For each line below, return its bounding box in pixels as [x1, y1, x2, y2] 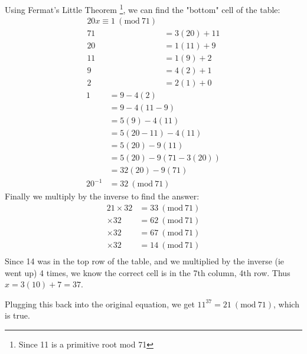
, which [273, 297, 299, 310]
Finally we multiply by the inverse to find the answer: [5, 190, 200, 202]
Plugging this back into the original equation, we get [5, 297, 195, 310]
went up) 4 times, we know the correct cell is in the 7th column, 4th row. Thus [5, 266, 290, 278]
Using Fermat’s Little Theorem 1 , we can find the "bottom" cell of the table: [5, 2, 280, 15]
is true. [5, 309, 30, 322]
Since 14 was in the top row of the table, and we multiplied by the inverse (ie [5, 254, 285, 267]
